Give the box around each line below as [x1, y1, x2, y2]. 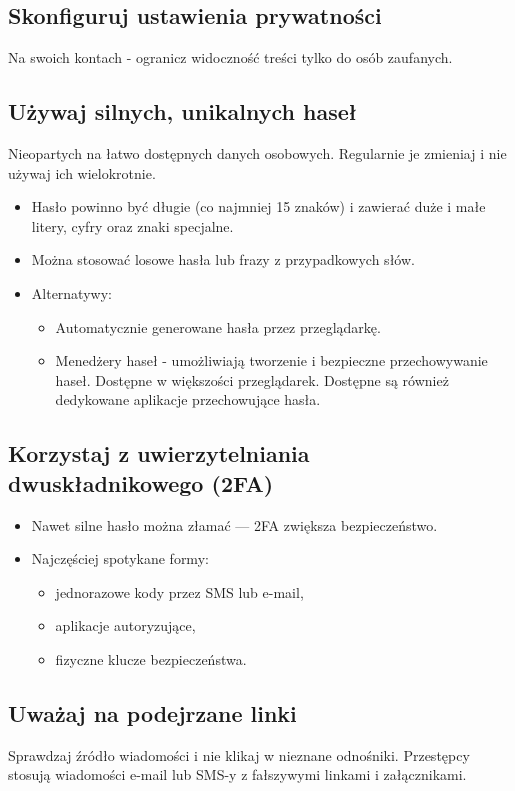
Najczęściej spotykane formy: [31, 548, 209, 569]
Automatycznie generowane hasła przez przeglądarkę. [55, 316, 381, 337]
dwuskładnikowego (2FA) [8, 467, 274, 498]
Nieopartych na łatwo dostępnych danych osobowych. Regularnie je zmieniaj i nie [8, 143, 507, 163]
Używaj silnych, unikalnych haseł [8, 96, 357, 127]
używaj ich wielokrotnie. [8, 162, 156, 183]
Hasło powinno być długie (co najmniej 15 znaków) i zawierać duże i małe [31, 196, 486, 217]
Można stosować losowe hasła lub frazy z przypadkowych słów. [31, 249, 415, 270]
